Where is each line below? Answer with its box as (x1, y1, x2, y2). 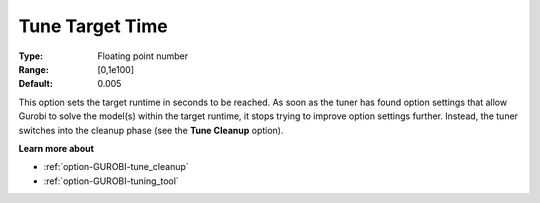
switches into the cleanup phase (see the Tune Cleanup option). (18, 124, 284, 136)
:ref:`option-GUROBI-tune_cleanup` (43, 161, 189, 173)
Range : (18, 63, 49, 75)
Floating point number (97, 50, 189, 62)
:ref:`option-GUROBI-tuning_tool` (43, 175, 179, 187)
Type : (18, 50, 44, 62)
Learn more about (18, 142, 95, 154)
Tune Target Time (18, 15, 169, 37)
